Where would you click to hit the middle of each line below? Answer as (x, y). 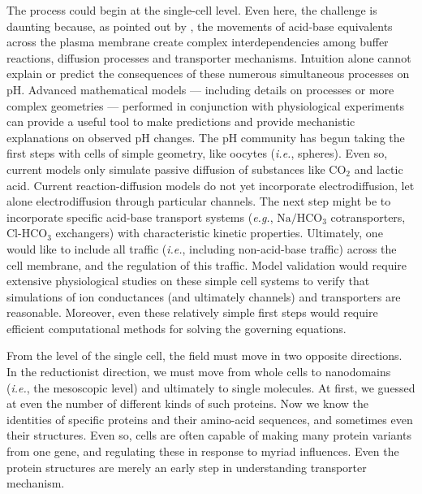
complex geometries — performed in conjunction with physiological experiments (205, 105)
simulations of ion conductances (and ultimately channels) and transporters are (204, 296)
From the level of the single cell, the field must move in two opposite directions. (205, 355)
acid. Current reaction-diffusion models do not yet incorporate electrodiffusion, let (211, 185)
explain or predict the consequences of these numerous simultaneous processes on (208, 74)
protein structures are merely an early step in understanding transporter (187, 467)
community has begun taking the (323, 137)
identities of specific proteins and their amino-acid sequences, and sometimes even (210, 419)
